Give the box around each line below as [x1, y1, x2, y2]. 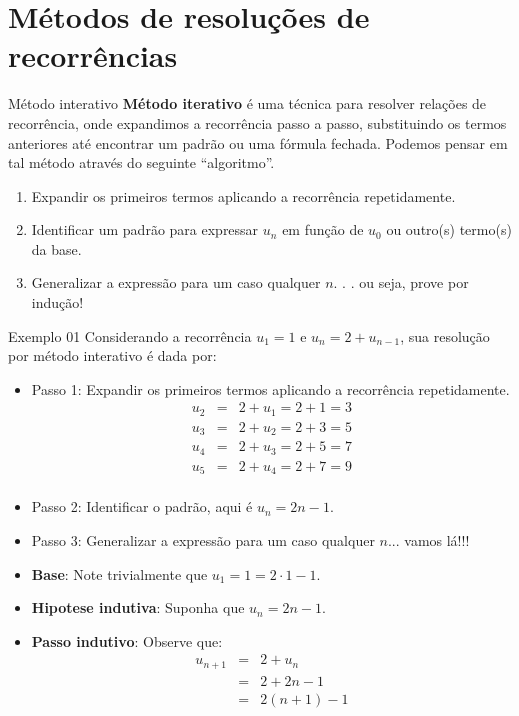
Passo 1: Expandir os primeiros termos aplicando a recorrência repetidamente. [31, 378, 510, 399]
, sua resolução [400, 325, 490, 346]
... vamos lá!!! [387, 530, 470, 550]
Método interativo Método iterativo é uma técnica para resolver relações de [8, 93, 487, 114]
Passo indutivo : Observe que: [31, 630, 223, 651]
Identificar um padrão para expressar [31, 219, 259, 240]
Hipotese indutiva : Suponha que [31, 597, 245, 618]
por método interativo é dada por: [8, 345, 217, 366]
